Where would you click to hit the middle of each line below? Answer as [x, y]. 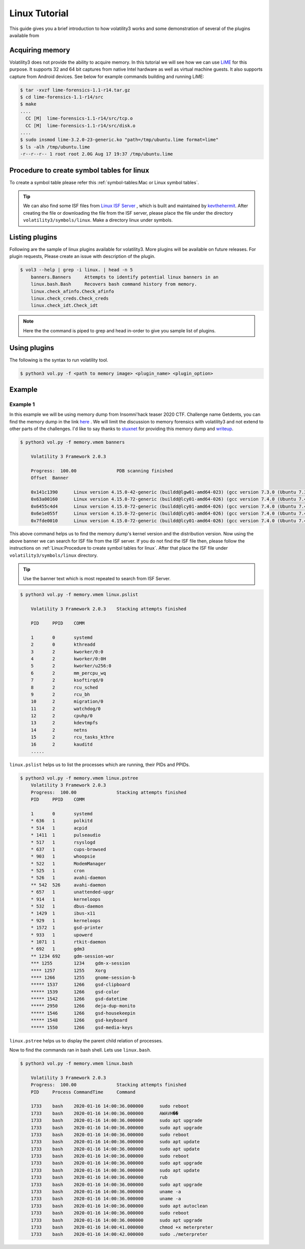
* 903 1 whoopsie [63, 857]
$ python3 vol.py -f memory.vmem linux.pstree [79, 778]
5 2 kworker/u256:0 [71, 666]
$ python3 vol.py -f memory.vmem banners [72, 442]
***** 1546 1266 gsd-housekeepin [83, 1013]
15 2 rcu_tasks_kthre [72, 737]
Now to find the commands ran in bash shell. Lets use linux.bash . [80, 1050]
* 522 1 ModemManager [68, 863]
